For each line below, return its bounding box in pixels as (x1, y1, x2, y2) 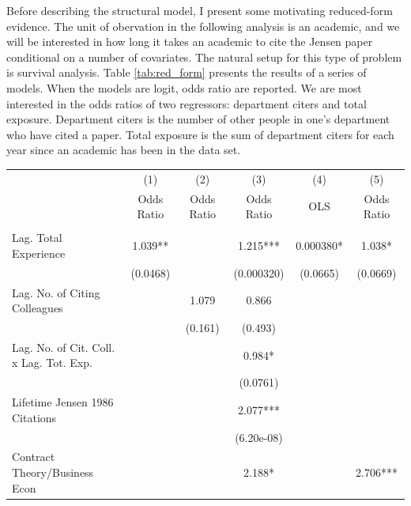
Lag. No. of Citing (12, 284, 100, 300)
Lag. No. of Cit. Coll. (12, 338, 115, 355)
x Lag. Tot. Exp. (12, 354, 92, 371)
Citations (12, 409, 57, 425)
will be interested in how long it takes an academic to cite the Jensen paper (6, 33, 373, 50)
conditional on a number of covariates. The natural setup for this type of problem (6, 48, 402, 65)
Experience (12, 244, 66, 261)
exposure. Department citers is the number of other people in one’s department (6, 111, 390, 127)
